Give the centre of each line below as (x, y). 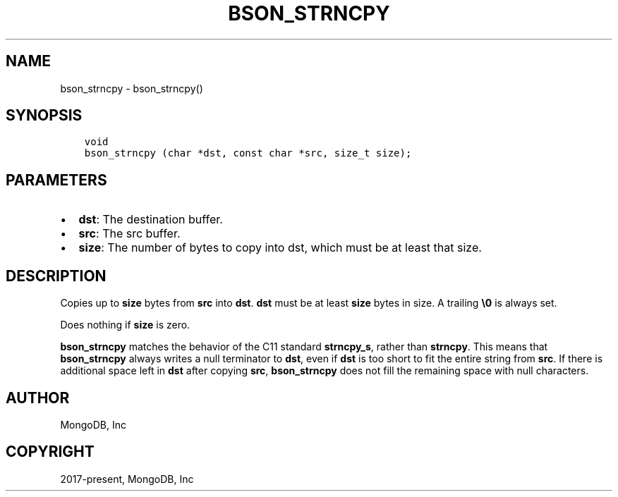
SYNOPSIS (44, 116)
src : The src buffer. (129, 234)
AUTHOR (38, 398)
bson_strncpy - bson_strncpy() (132, 88)
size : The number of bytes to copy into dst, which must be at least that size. (280, 248)
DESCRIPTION (56, 276)
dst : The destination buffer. (151, 220)
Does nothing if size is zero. (125, 325)
